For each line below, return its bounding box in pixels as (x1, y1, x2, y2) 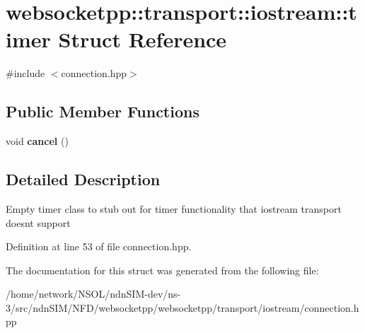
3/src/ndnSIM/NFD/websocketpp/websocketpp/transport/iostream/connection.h (6, 300, 359, 315)
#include (6, 66, 45, 81)
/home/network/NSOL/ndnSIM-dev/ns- (6, 286, 181, 301)
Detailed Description (6, 168, 161, 190)
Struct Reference (58, 25, 227, 54)
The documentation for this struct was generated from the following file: (6, 262, 319, 277)
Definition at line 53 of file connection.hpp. (6, 239, 192, 254)
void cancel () (6, 134, 69, 148)
